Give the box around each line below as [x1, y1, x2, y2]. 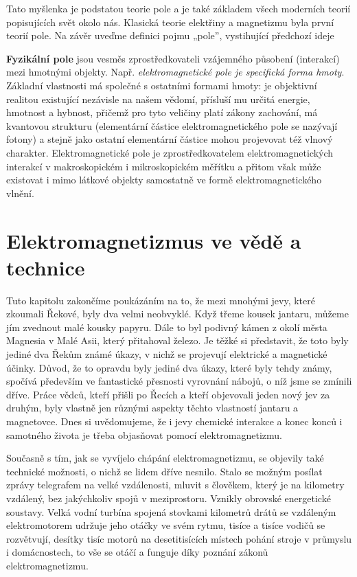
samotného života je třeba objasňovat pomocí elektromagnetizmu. [6, 427, 282, 442]
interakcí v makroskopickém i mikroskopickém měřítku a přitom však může [6, 159, 321, 173]
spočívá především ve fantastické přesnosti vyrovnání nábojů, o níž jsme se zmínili [6, 374, 352, 388]
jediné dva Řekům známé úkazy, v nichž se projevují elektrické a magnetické [6, 347, 327, 361]
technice [6, 253, 85, 281]
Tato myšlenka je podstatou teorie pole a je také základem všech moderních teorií [6, 1, 351, 15]
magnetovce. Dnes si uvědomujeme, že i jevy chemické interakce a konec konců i [6, 414, 343, 428]
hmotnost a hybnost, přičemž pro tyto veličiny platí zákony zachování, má [6, 105, 318, 120]
